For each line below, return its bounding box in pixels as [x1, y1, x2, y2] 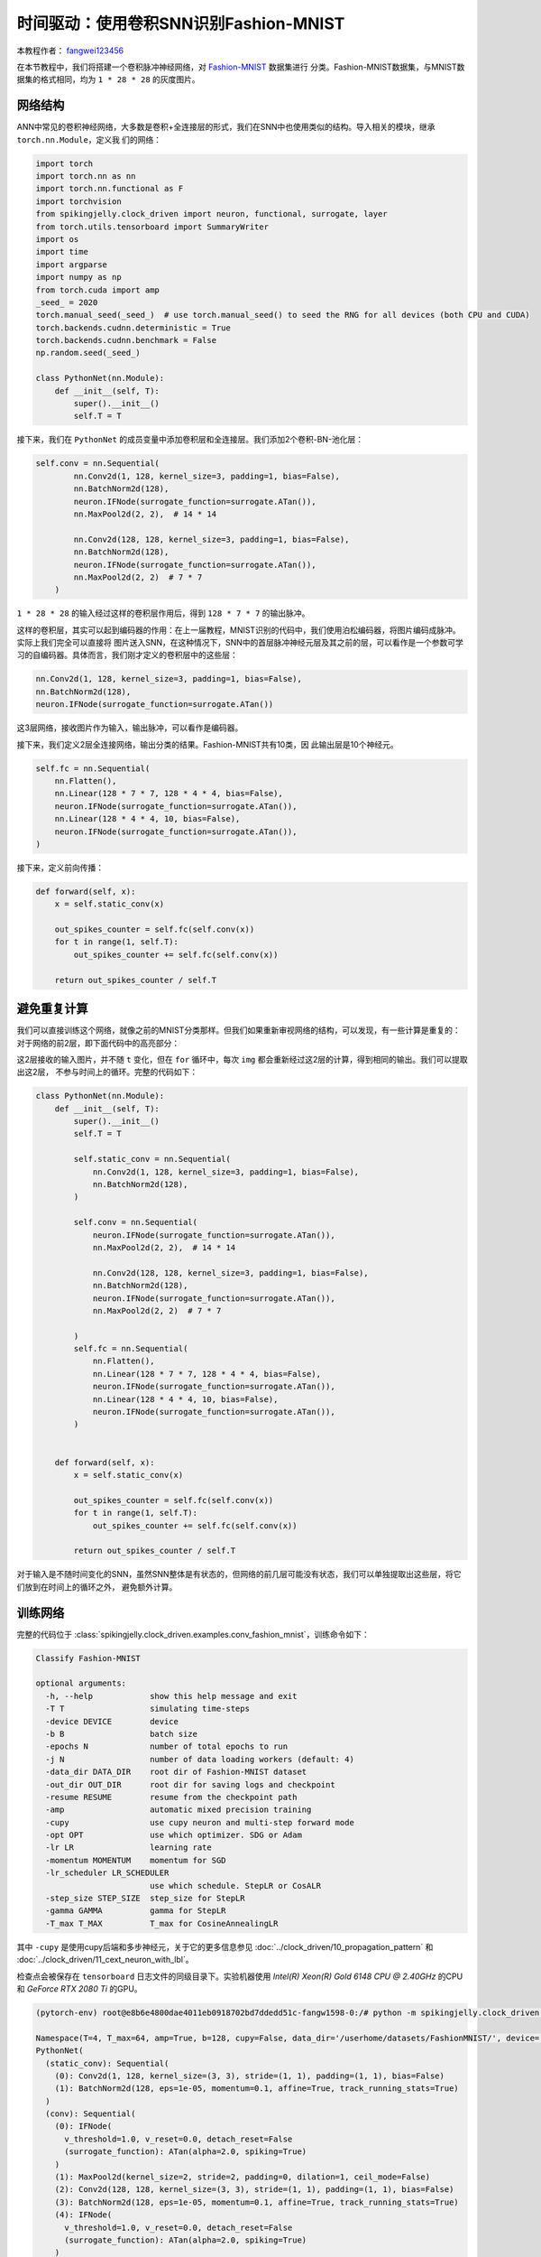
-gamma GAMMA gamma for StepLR [45, 1906, 226, 1916]
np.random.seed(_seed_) [35, 348, 142, 358]
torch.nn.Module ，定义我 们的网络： [16, 134, 162, 144]
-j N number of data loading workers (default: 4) [45, 1754, 355, 1764]
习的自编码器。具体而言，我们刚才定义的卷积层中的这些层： [16, 650, 238, 661]
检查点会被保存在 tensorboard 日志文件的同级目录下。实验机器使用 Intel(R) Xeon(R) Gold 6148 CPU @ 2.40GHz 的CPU [16, 1971, 463, 1982]
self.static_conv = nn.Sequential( [73, 1154, 232, 1165]
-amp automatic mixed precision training [45, 1805, 312, 1815]
